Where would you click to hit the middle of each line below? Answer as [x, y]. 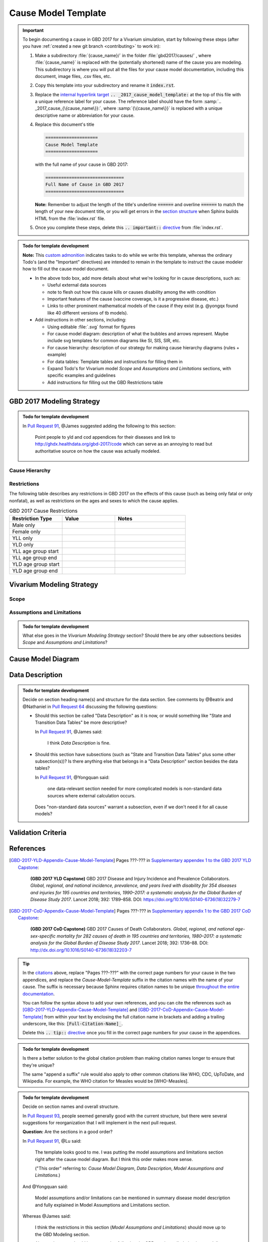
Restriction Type [32, 518]
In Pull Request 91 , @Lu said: [52, 1141]
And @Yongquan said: [45, 1186]
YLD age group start [36, 564]
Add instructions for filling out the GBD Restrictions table [105, 382]
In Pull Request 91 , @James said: [69, 732]
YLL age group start [35, 551]
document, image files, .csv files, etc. [73, 76]
